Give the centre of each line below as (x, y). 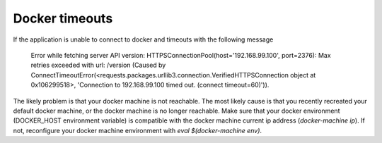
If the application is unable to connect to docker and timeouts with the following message (143, 39)
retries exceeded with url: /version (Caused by (98, 65)
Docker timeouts (63, 18)
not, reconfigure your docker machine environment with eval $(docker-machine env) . (137, 130)
